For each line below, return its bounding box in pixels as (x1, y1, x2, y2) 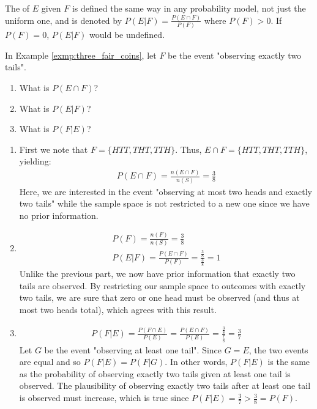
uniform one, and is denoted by (5, 13, 122, 26)
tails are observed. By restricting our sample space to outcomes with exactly (19, 279, 306, 292)
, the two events (248, 343, 308, 356)
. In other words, (165, 355, 228, 368)
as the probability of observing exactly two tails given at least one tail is (19, 367, 291, 380)
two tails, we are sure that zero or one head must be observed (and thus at (19, 291, 300, 304)
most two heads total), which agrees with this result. (19, 303, 217, 315)
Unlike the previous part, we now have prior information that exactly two (19, 267, 296, 280)
